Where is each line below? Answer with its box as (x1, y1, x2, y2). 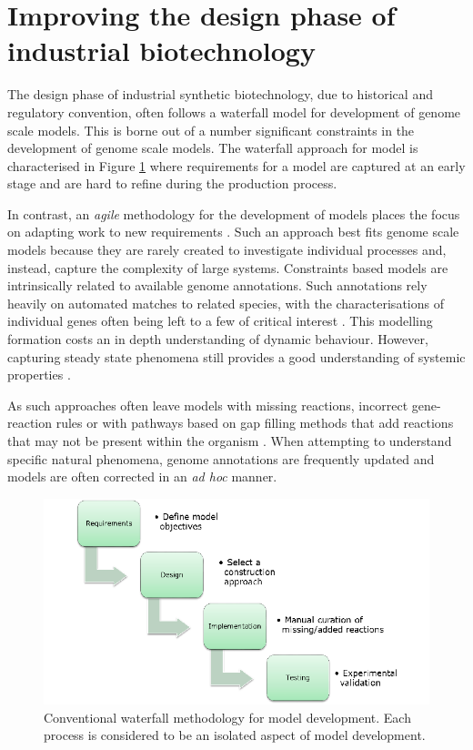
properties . (7, 365, 71, 384)
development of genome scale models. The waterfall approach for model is (7, 138, 418, 157)
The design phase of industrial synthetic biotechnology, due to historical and (7, 85, 433, 104)
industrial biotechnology (7, 32, 316, 69)
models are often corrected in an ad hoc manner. (7, 467, 277, 486)
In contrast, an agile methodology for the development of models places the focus (7, 204, 460, 223)
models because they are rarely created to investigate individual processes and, (7, 240, 447, 259)
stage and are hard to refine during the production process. (7, 174, 337, 193)
